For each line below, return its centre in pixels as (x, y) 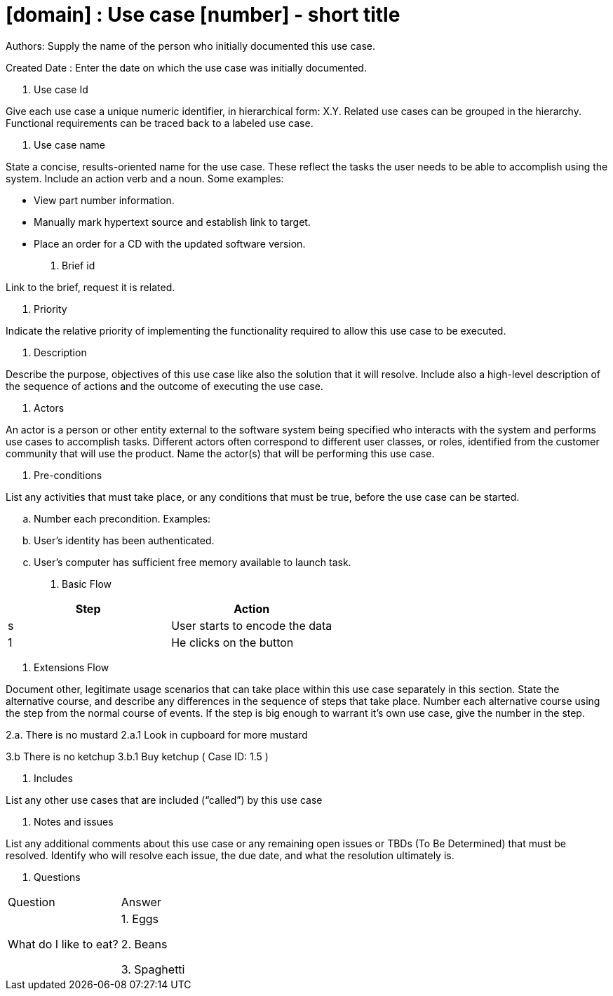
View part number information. (104, 200)
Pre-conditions (68, 475)
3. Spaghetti (153, 969)
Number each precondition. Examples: (122, 518)
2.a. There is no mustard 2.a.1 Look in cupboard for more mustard (157, 734)
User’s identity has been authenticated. (124, 540)
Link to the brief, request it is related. (90, 287)
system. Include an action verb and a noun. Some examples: (145, 178)
